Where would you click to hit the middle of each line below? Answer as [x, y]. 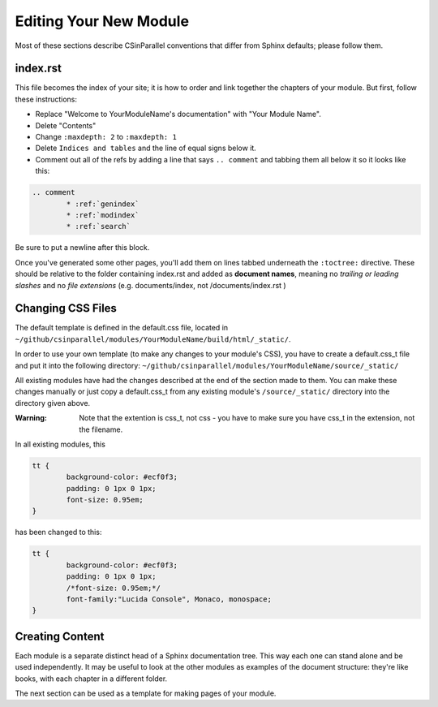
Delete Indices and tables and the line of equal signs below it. [146, 148]
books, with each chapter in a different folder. [91, 679]
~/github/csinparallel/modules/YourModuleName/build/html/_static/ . [153, 339]
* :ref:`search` [99, 226]
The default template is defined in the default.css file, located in [122, 328]
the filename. [101, 429]
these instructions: [46, 99]
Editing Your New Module [102, 21]
